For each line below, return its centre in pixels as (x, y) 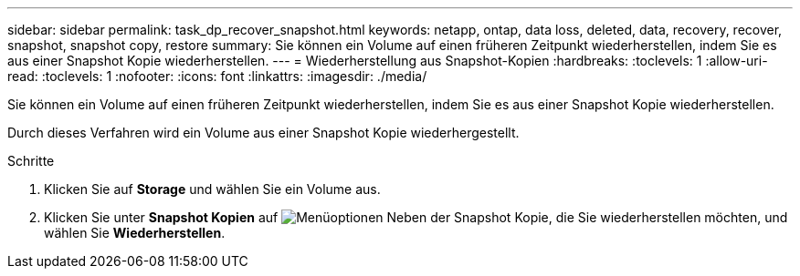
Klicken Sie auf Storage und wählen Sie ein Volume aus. (212, 189)
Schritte (31, 161)
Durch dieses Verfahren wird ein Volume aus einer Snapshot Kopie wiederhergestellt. (263, 133)
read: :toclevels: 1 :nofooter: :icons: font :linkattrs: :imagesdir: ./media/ (217, 76)
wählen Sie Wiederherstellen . (135, 233)
